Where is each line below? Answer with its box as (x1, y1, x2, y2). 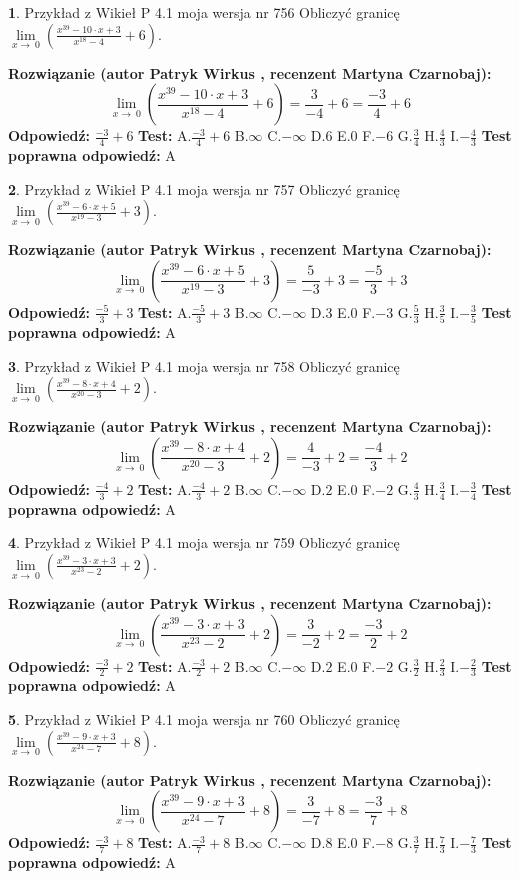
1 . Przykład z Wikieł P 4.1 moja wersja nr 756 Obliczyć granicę (8, 2, 400, 22)
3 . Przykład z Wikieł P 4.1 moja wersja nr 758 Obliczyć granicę (8, 355, 400, 376)
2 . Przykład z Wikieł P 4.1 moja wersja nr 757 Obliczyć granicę (8, 178, 400, 199)
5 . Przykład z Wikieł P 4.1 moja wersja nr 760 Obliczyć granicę (8, 708, 400, 729)
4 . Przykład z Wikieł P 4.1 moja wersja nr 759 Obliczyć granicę (8, 532, 400, 553)
